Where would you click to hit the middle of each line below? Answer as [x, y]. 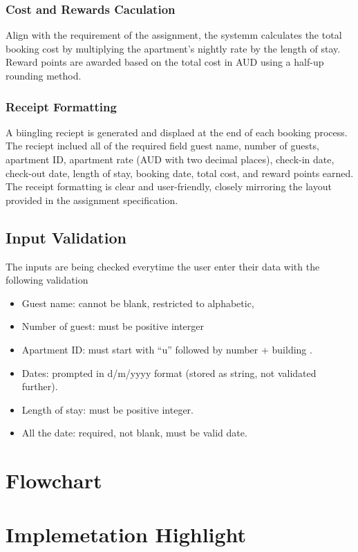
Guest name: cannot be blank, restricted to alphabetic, [138, 303]
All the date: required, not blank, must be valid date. [134, 433]
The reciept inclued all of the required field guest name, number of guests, [162, 146]
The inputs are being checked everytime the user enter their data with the [163, 266]
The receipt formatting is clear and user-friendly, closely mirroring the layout [169, 186]
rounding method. [44, 75]
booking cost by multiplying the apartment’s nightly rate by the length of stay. [173, 48]
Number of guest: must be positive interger [113, 326]
